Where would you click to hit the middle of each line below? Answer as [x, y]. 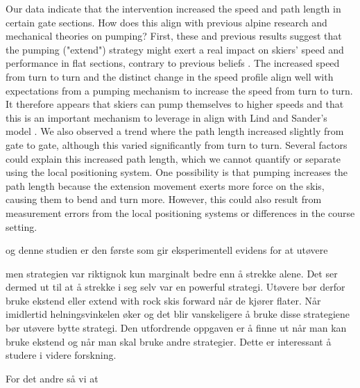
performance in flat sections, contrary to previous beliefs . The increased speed [173, 63]
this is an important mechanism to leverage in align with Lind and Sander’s [166, 117]
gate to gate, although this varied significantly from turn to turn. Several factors [177, 144]
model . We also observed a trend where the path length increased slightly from [175, 131]
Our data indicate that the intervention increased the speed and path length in [173, 8]
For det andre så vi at [52, 378]
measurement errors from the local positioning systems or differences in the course [180, 212]
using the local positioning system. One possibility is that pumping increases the [177, 172]
